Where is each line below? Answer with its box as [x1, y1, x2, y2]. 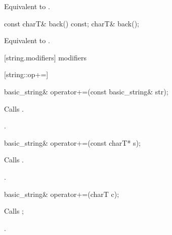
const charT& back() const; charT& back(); [4, 18, 139, 28]
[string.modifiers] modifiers [4, 52, 87, 62]
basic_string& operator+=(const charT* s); [4, 137, 141, 148]
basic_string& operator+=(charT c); [4, 188, 119, 199]
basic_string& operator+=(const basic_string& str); [4, 86, 168, 96]
